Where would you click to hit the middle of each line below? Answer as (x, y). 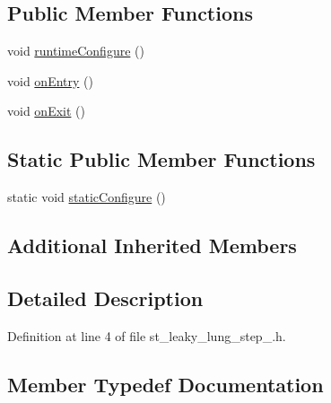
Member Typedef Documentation (165, 384)
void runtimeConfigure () (76, 51)
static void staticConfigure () (87, 197)
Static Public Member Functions (161, 159)
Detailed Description (105, 298)
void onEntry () (50, 80)
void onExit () (46, 111)
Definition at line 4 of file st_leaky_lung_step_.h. (147, 335)
